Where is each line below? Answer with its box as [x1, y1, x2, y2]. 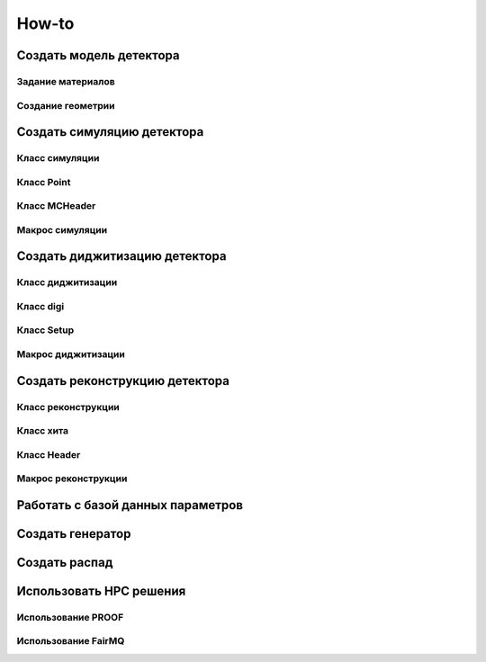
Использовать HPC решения [16, 583, 186, 598]
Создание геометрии [16, 99, 115, 112]
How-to [16, 13, 75, 33]
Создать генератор [16, 526, 131, 541]
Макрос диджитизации [16, 348, 125, 361]
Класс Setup [16, 324, 75, 336]
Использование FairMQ [16, 635, 125, 648]
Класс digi [16, 300, 65, 312]
